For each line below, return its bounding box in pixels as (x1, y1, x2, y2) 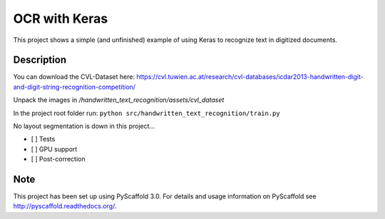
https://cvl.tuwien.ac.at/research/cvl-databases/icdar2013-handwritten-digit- (136, 73, 364, 81)
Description (13, 54, 67, 66)
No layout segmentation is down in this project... (13, 122, 155, 131)
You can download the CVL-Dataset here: (13, 73, 135, 81)
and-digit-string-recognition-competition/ (13, 82, 135, 91)
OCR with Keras (13, 11, 108, 26)
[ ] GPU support (31, 144, 78, 153)
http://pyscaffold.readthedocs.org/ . (13, 202, 117, 210)
